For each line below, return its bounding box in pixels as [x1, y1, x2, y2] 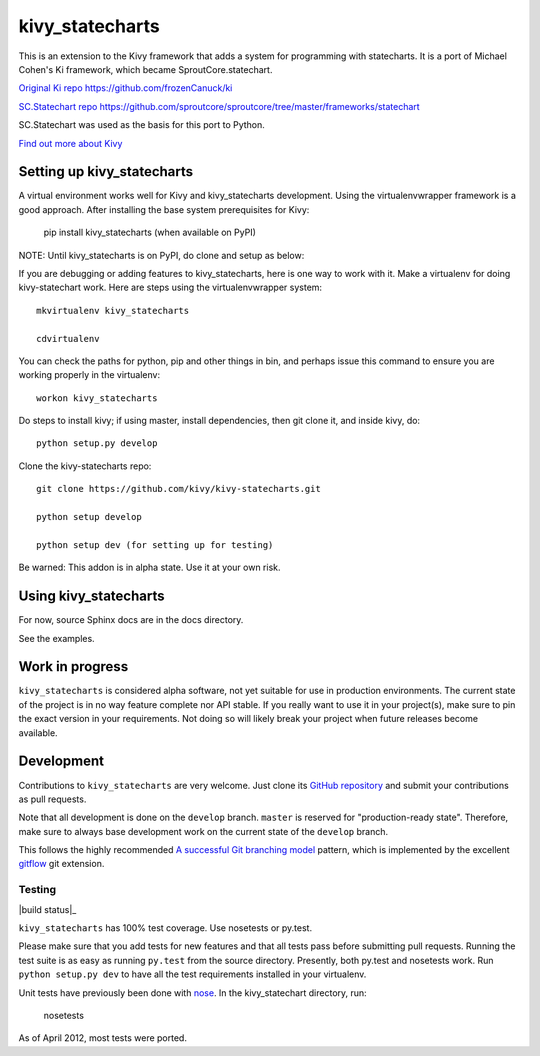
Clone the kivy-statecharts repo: [18, 460, 152, 472]
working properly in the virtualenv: [18, 369, 160, 381]
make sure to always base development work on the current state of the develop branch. [18, 825, 389, 837]
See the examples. [18, 632, 95, 644]
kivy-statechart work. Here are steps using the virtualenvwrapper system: [18, 281, 323, 294]
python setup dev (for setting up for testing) [36, 539, 274, 550]
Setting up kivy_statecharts [18, 163, 194, 180]
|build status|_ [18, 903, 77, 915]
